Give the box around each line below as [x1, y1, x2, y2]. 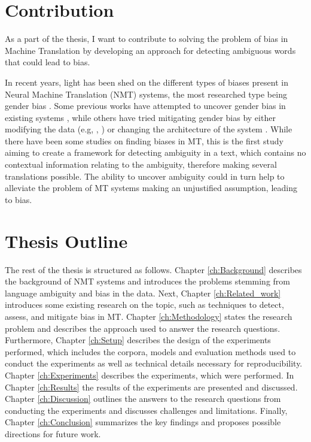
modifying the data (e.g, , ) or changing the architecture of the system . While [5, 123, 292, 135]
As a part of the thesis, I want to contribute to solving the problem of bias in [5, 32, 288, 45]
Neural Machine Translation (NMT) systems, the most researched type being [5, 87, 287, 100]
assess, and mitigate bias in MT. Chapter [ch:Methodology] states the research [5, 310, 292, 322]
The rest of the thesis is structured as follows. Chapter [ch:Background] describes [5, 263, 302, 276]
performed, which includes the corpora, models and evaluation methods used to [5, 345, 296, 358]
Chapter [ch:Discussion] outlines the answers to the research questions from [5, 392, 281, 405]
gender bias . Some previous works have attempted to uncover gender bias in [5, 99, 286, 112]
